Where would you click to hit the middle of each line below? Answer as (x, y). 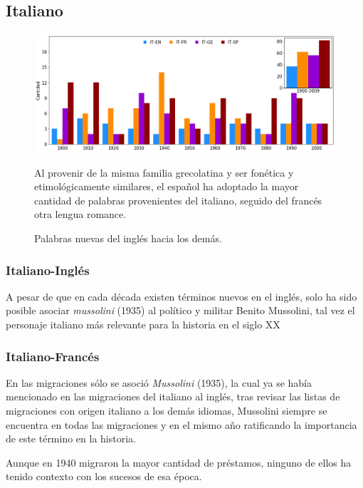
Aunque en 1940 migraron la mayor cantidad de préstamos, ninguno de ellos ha (179, 462)
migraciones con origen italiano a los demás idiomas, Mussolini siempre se (167, 411)
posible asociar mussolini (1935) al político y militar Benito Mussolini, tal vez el (180, 310)
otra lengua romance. (80, 214)
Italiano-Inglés (48, 270)
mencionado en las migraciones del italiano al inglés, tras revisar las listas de (173, 396)
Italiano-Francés (53, 356)
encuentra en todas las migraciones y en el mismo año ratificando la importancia (181, 424)
